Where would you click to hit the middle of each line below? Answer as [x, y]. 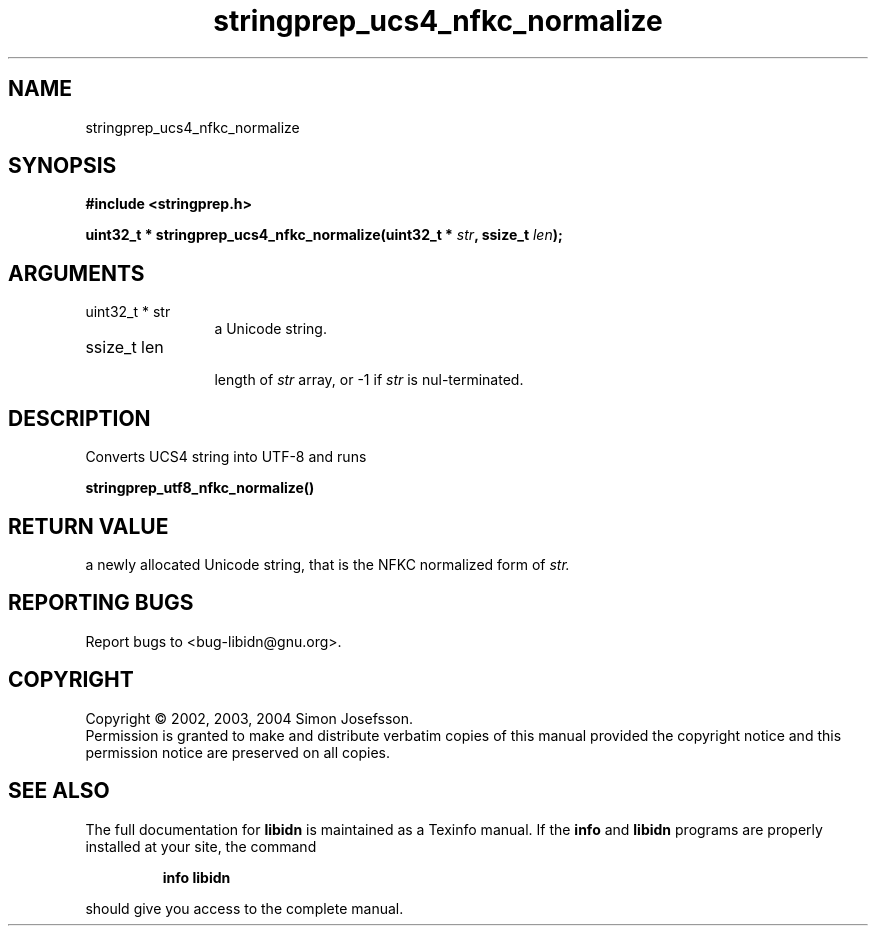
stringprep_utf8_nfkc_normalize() [200, 488]
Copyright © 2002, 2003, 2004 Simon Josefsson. [249, 718]
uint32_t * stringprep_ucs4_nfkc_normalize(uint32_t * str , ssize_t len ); [324, 235]
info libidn [196, 877]
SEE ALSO [59, 791]
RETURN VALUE [88, 526]
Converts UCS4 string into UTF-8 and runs [226, 457]
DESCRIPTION [79, 418]
